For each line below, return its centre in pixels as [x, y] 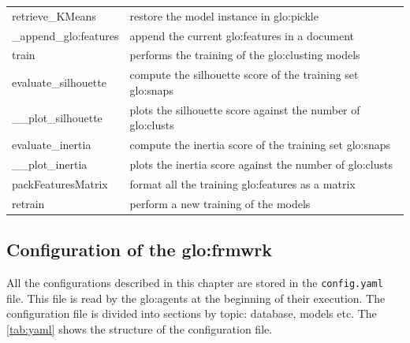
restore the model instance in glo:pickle [224, 15]
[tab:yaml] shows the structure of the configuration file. [140, 328]
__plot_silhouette [57, 117]
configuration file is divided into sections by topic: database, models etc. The [192, 313]
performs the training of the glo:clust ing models [245, 55]
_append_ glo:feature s [65, 35]
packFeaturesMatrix [60, 183]
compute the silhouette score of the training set [244, 75]
